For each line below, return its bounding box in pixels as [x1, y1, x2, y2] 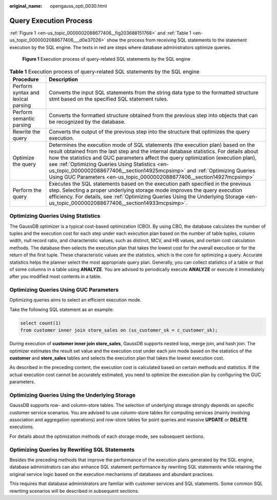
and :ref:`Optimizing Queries [187, 167, 255, 174]
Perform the [12, 187, 42, 194]
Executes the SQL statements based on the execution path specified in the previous [49, 180, 251, 187]
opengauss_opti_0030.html [50, 3, 107, 9]
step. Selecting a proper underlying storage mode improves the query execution [49, 187, 243, 194]
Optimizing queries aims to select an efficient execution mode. [9, 297, 142, 303]
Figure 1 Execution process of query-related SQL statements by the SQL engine [22, 56, 191, 62]
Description [49, 76, 78, 83]
